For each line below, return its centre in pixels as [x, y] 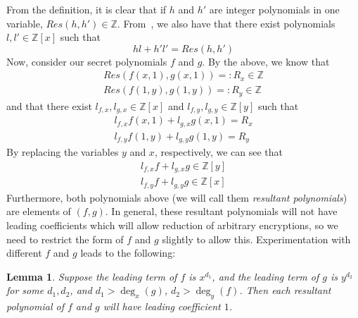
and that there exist [49, 105]
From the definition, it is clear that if [87, 9]
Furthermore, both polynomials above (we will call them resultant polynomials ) [177, 197]
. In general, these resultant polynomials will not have [221, 211]
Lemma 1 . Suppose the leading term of [92, 276]
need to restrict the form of [65, 239]
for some [25, 290]
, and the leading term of [266, 276]
